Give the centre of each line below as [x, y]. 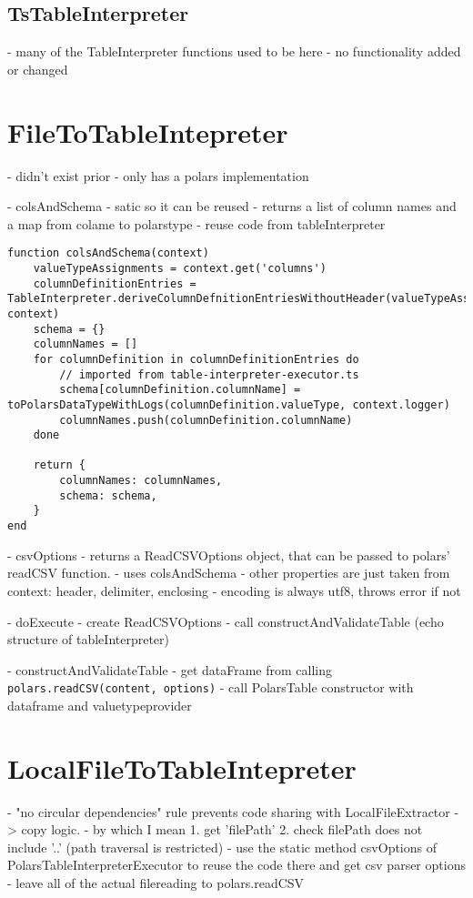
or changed [38, 69]
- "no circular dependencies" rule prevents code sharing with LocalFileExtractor [229, 811]
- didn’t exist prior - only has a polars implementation [158, 175]
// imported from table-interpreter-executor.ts [209, 374]
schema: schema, [108, 495]
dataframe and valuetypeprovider [100, 705]
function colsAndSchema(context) [108, 253]
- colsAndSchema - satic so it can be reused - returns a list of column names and [232, 206]
